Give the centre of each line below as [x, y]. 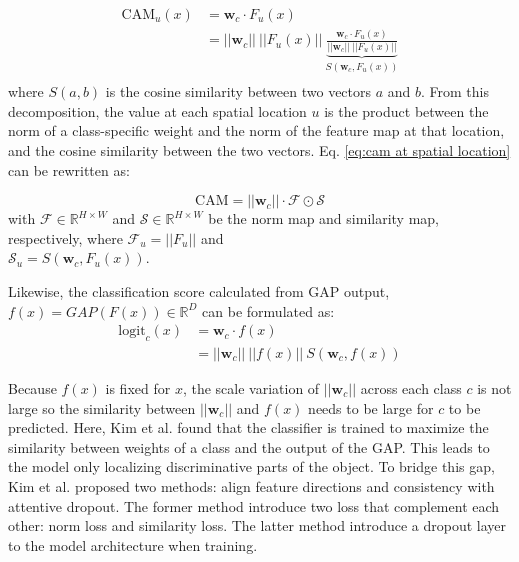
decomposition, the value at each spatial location [157, 110]
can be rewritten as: [69, 169]
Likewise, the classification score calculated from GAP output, [199, 290]
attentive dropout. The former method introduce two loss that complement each [254, 505]
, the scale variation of [251, 387]
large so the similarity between [102, 407]
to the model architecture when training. [133, 544]
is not [494, 387]
